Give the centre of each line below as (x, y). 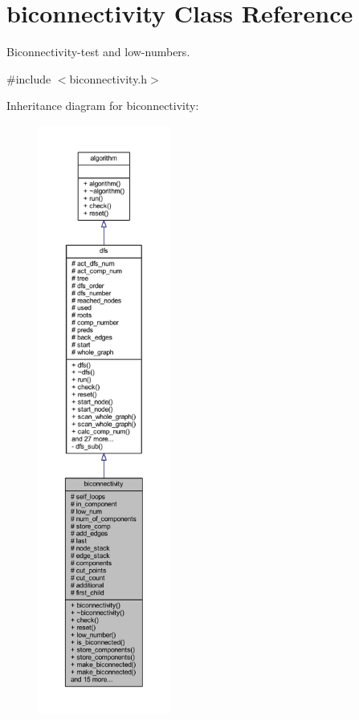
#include (29, 78)
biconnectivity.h (108, 78)
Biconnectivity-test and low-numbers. (98, 52)
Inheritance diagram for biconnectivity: (103, 106)
